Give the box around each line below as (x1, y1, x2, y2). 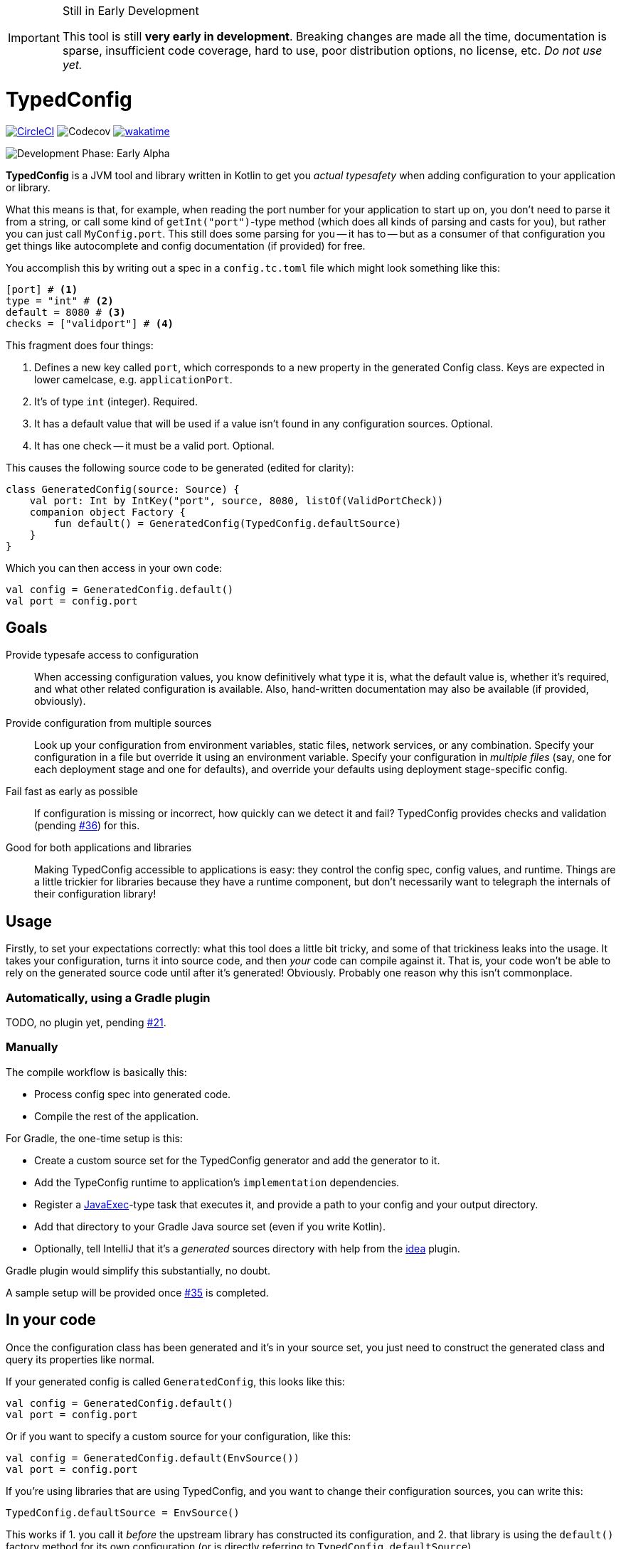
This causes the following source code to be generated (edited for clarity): (6, 461, 354, 474)
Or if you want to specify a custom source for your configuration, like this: (6, 1430, 351, 1442)
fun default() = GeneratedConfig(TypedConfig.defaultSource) (53, 517, 402, 529)
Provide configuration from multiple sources (6, 717, 212, 730)
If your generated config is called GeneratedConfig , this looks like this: (6, 1375, 345, 1388)
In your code (6, 1311, 96, 1329)
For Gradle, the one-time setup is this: (6, 1132, 183, 1144)
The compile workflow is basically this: (6, 1065, 187, 1078)
